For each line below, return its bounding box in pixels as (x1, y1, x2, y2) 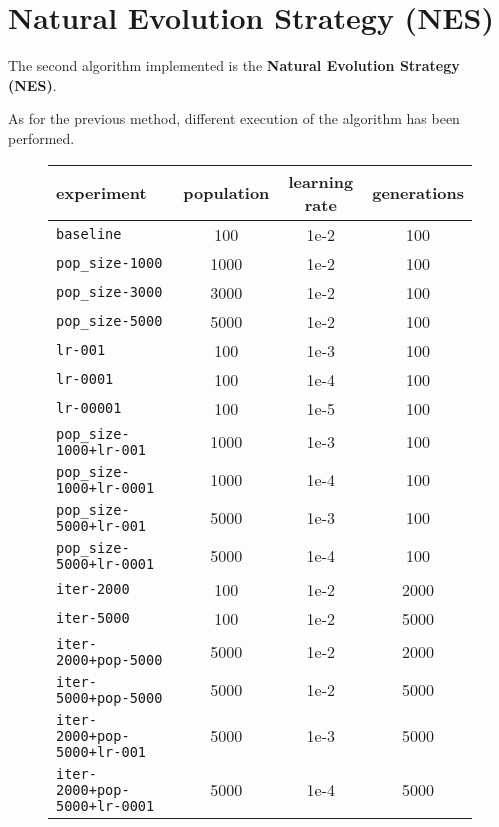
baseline (56, 226, 122, 242)
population (183, 181, 270, 204)
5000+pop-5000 (56, 689, 163, 706)
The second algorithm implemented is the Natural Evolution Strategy (8, 55, 460, 76)
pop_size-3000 (56, 284, 163, 300)
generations (372, 181, 464, 204)
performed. (8, 127, 75, 148)
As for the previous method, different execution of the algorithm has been (8, 108, 460, 129)
